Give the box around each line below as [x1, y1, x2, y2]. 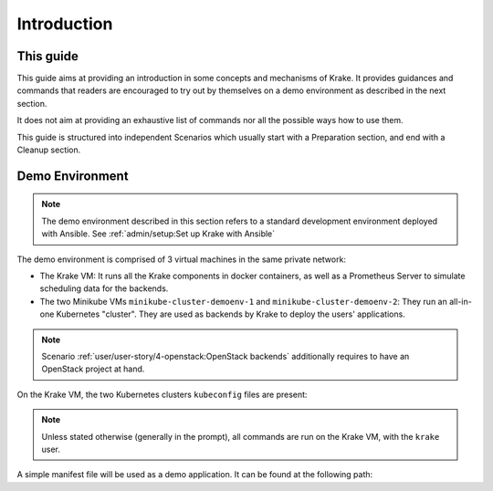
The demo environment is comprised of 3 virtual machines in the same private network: [16, 254, 347, 265]
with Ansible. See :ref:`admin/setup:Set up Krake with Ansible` [41, 228, 276, 239]
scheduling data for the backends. [39, 283, 169, 294]
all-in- [448, 296, 472, 307]
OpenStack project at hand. [41, 363, 145, 374]
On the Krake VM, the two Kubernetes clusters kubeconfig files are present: [16, 389, 308, 400]
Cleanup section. [16, 144, 81, 155]
